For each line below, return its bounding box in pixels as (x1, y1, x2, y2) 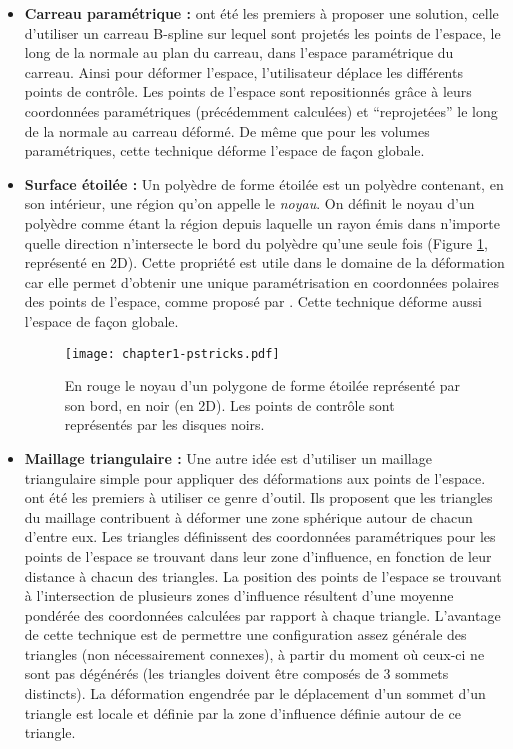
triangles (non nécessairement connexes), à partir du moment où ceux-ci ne (24, 643, 485, 664)
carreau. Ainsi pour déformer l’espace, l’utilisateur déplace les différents (24, 61, 463, 82)
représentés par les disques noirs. (64, 414, 265, 435)
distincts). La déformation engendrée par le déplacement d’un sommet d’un (24, 683, 486, 704)
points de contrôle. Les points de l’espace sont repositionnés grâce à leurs (24, 81, 472, 102)
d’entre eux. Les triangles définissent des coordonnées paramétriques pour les (24, 526, 496, 547)
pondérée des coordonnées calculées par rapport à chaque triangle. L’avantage (24, 604, 501, 625)
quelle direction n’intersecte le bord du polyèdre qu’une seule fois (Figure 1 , (24, 232, 488, 253)
